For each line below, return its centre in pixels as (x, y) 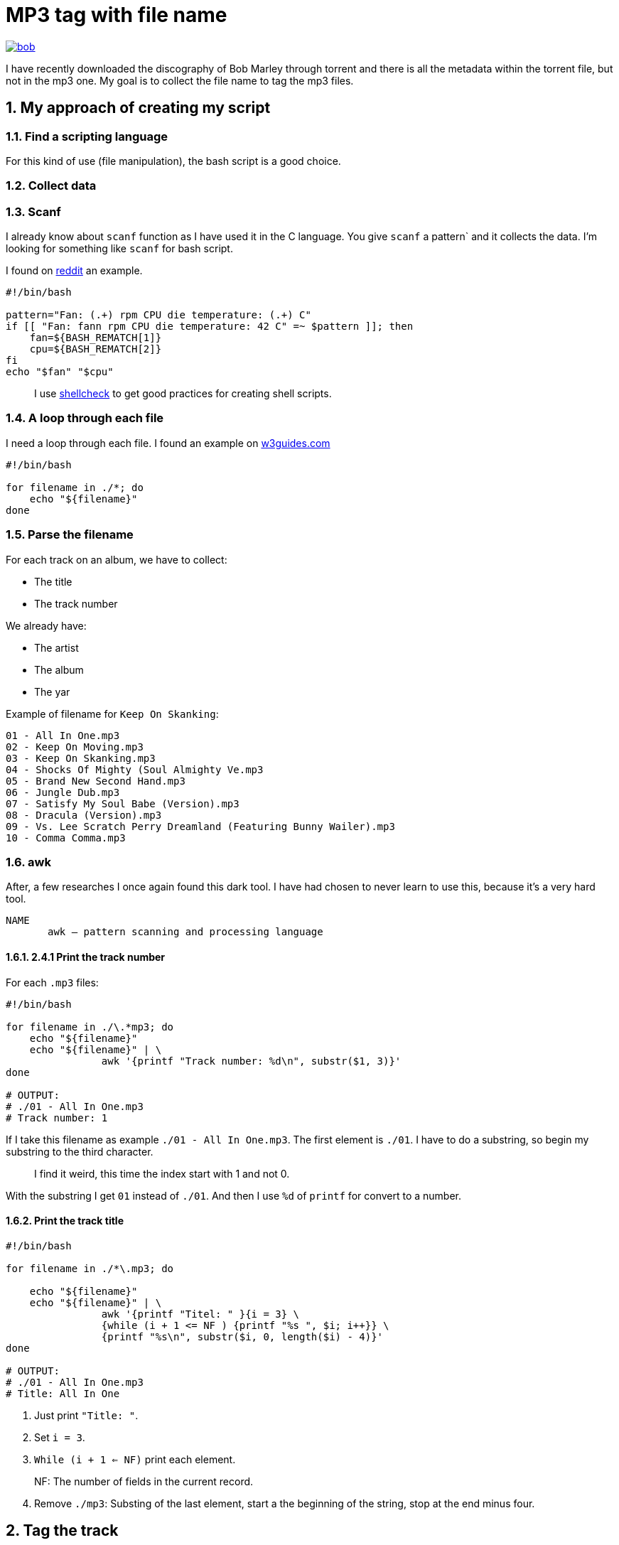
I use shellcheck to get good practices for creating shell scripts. (183, 394)
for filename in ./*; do (75, 487)
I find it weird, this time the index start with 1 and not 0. (162, 1173)
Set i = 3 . (60, 1437)
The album (59, 669)
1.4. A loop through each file (85, 418)
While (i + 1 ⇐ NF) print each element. (135, 1459)
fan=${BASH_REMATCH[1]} (96, 338)
